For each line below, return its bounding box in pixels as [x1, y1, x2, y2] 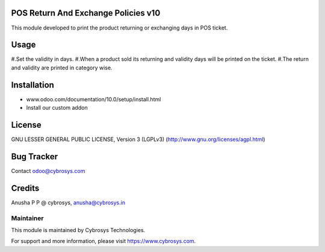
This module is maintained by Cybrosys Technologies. [11, 226, 146, 233]
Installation [11, 80, 54, 90]
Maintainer [11, 214, 44, 222]
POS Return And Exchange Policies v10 [11, 8, 161, 18]
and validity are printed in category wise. [11, 64, 113, 71]
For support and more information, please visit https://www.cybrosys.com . [11, 238, 196, 245]
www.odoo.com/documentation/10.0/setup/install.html [26, 95, 161, 102]
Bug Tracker [11, 151, 58, 162]
